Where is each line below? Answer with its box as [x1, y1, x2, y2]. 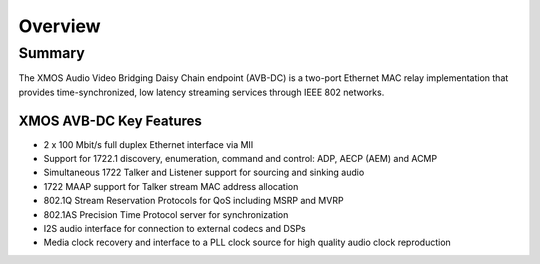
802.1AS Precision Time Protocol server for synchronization [43, 208, 289, 220]
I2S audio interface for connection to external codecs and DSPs [43, 223, 306, 235]
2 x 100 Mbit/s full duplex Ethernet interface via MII [43, 138, 254, 150]
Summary [18, 44, 85, 62]
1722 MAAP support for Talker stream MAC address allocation [43, 180, 299, 192]
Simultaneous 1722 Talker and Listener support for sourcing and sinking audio [43, 166, 365, 179]
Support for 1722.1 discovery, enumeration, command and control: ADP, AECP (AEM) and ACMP [43, 153, 438, 165]
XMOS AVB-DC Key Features [18, 112, 202, 129]
